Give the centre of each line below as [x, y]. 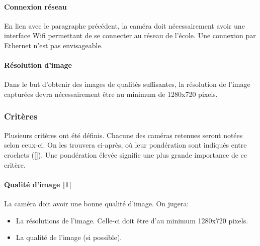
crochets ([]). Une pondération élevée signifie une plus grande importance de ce [125, 154]
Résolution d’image [38, 65]
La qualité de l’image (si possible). [69, 237]
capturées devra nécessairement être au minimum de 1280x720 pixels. [111, 94]
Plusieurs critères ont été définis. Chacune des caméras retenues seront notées [123, 135]
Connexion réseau [35, 6]
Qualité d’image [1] [38, 184]
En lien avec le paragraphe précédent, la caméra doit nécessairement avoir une [124, 25]
